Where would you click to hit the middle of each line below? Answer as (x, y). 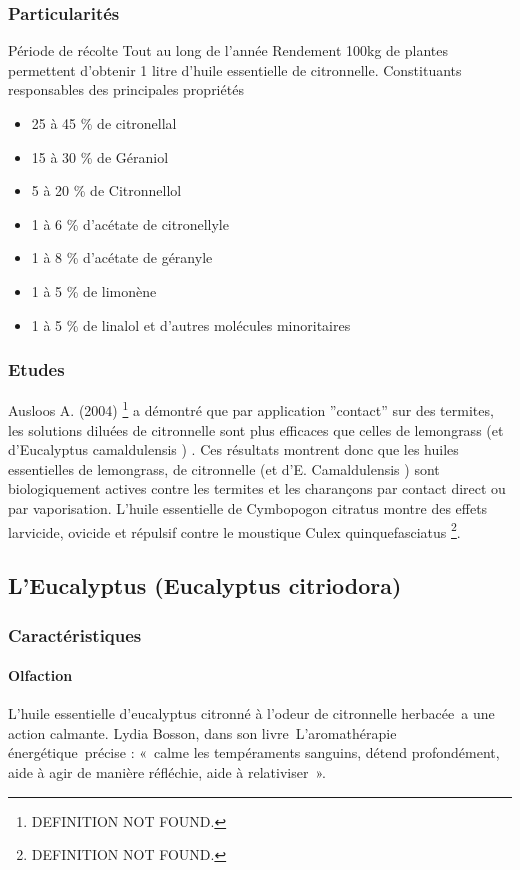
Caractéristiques (75, 634)
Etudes (36, 369)
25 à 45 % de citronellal (104, 123)
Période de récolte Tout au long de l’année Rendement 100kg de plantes (228, 50)
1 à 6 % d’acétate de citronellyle (130, 223)
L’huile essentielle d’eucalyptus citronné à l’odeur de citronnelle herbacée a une (251, 713)
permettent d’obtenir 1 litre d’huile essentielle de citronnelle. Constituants (235, 69)
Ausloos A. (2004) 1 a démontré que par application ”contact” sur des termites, (251, 409)
